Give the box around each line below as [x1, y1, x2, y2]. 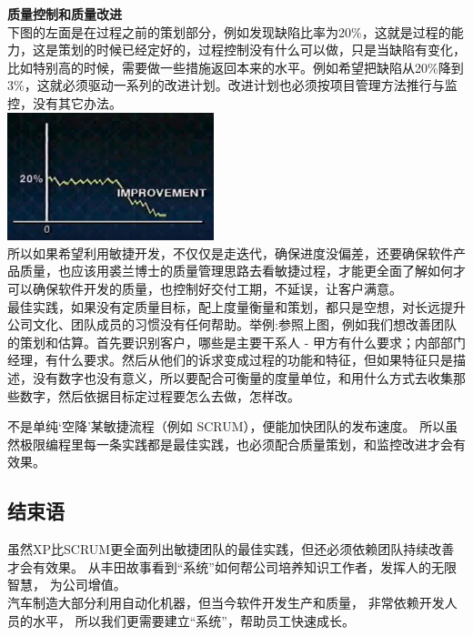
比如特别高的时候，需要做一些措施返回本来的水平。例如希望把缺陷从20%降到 [7, 57, 464, 76]
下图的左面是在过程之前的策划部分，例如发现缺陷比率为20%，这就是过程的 [7, 22, 451, 41]
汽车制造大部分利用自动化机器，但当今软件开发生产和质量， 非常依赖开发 [7, 592, 445, 611]
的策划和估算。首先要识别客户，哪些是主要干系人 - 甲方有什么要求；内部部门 [7, 332, 466, 351]
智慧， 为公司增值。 [7, 575, 126, 594]
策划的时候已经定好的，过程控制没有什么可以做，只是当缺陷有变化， [57, 40, 466, 59]
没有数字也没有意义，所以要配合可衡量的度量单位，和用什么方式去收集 [32, 368, 453, 387]
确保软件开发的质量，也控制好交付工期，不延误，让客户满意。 [32, 278, 402, 298]
